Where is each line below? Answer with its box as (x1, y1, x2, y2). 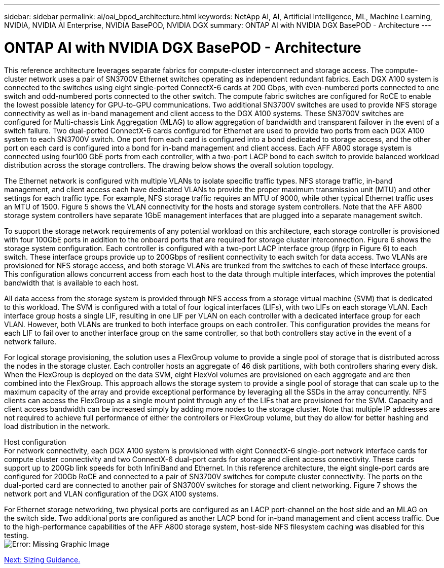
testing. (4, 530, 29, 540)
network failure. (4, 337, 57, 346)
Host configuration (4, 437, 66, 446)
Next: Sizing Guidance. (4, 555, 81, 564)
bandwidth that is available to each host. (4, 278, 139, 287)
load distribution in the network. (4, 421, 110, 431)
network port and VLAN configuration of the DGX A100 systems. (4, 489, 218, 498)
